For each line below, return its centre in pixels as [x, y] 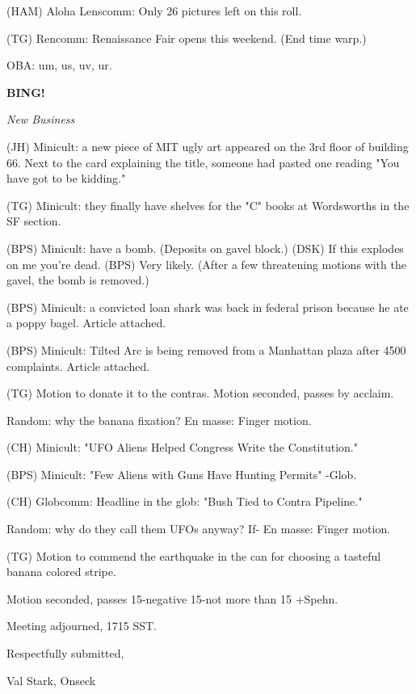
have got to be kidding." [66, 178]
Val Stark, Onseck [51, 680]
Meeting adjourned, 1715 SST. [82, 626]
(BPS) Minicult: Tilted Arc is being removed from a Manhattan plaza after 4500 [206, 349]
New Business [41, 119]
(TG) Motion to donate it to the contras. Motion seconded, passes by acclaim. [200, 393]
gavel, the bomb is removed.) [78, 280]
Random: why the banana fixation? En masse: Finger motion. [159, 420]
